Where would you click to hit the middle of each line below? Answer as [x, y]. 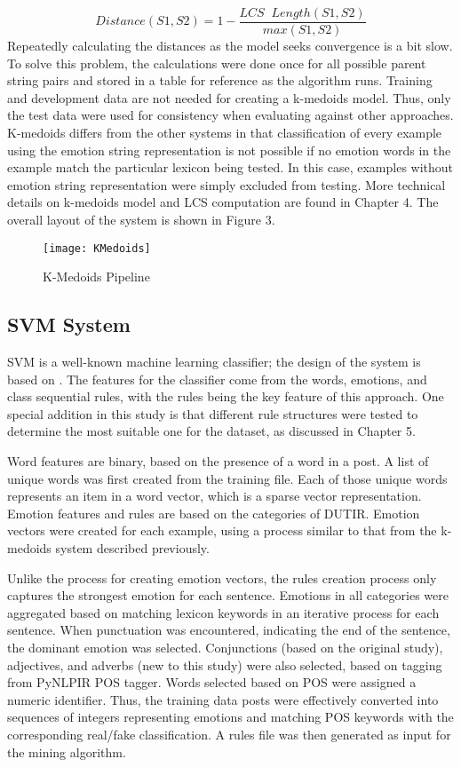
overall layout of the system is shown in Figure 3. [141, 219]
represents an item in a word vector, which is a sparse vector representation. [215, 496]
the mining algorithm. [67, 751]
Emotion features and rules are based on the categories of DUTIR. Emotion [214, 513]
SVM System [69, 324]
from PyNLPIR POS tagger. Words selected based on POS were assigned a [212, 682]
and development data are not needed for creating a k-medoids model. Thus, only [229, 97]
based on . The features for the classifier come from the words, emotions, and [217, 379]
